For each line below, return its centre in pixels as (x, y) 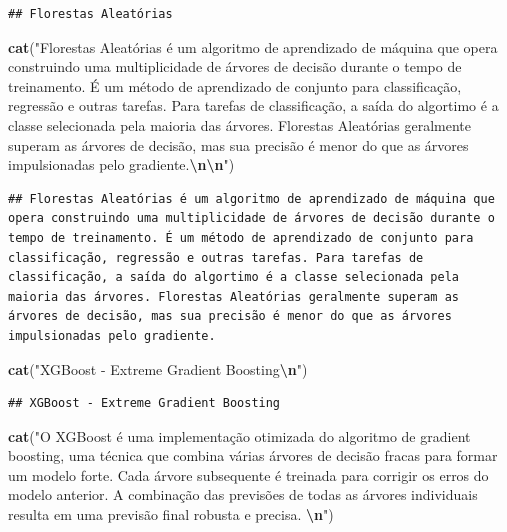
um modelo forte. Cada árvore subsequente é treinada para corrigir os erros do (248, 474)
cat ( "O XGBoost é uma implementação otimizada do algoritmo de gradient (239, 435)
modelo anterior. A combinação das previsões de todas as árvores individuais (243, 494)
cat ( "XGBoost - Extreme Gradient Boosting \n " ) (158, 368)
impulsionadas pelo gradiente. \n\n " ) (121, 164)
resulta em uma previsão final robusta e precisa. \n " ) (171, 514)
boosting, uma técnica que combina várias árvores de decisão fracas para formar (253, 455)
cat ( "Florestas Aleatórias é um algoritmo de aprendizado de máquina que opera (253, 46)
